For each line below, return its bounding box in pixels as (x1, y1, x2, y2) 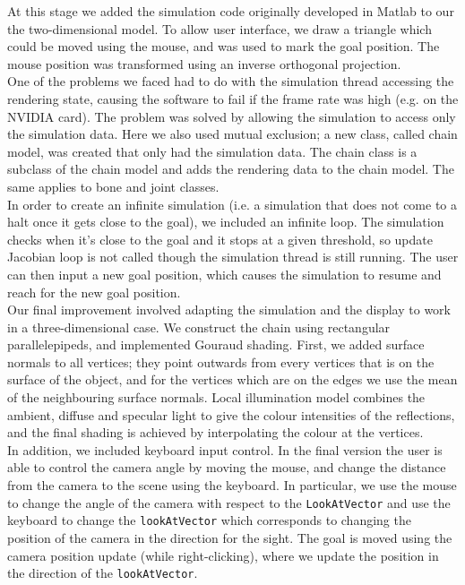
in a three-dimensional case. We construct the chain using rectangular (7, 317, 391, 336)
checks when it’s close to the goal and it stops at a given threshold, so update (7, 229, 433, 248)
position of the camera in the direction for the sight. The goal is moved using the (7, 528, 452, 546)
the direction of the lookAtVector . (7, 563, 198, 582)
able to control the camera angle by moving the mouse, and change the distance (7, 458, 446, 477)
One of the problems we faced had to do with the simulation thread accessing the (7, 72, 454, 90)
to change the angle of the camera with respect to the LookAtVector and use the (7, 493, 451, 512)
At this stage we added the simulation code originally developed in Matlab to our (7, 2, 454, 20)
